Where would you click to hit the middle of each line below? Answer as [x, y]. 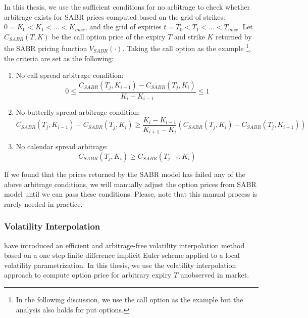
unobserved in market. [215, 275]
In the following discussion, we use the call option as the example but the [130, 299]
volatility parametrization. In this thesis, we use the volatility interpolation [120, 265]
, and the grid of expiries [123, 27]
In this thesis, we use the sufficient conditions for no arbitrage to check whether [127, 7]
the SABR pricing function [46, 48]
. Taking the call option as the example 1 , [187, 48]
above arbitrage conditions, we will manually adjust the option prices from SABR [130, 184]
